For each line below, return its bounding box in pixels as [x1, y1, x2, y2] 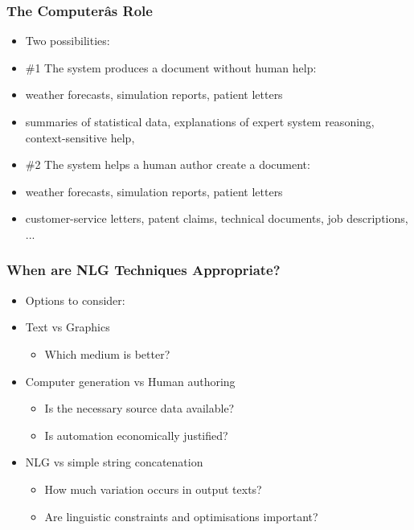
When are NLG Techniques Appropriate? [6, 260, 281, 280]
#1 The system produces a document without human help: [25, 59, 317, 76]
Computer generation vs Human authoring [25, 372, 236, 389]
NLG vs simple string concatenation [25, 454, 203, 470]
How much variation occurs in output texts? [44, 480, 262, 497]
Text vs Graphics [25, 318, 110, 335]
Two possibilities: [25, 32, 110, 49]
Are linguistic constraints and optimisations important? [44, 507, 318, 524]
